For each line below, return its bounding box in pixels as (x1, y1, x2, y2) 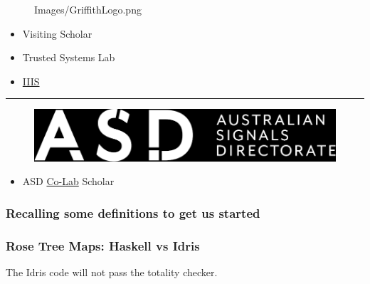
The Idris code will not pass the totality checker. (6, 264, 218, 279)
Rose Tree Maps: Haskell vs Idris (6, 236, 200, 254)
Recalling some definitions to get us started (6, 204, 260, 221)
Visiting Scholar (22, 26, 92, 41)
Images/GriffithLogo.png (34, 2, 142, 16)
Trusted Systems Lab (22, 50, 115, 65)
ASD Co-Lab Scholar (22, 174, 115, 189)
